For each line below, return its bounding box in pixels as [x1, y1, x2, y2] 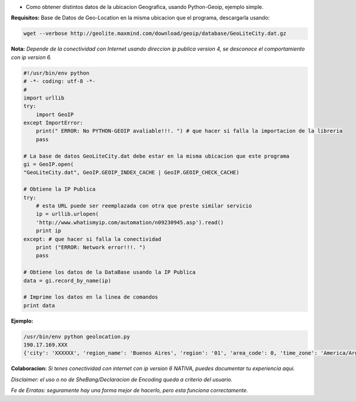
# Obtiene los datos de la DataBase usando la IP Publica [23, 269, 196, 276]
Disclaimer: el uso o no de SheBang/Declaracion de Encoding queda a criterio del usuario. [11, 375, 233, 383]
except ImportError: [23, 119, 83, 126]
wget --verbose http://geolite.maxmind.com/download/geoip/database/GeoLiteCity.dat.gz [23, 30, 287, 37]
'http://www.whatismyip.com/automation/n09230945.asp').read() [36, 219, 224, 225]
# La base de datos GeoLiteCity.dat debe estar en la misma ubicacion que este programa [23, 152, 290, 160]
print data [23, 302, 55, 308]
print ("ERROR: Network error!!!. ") [36, 244, 146, 250]
